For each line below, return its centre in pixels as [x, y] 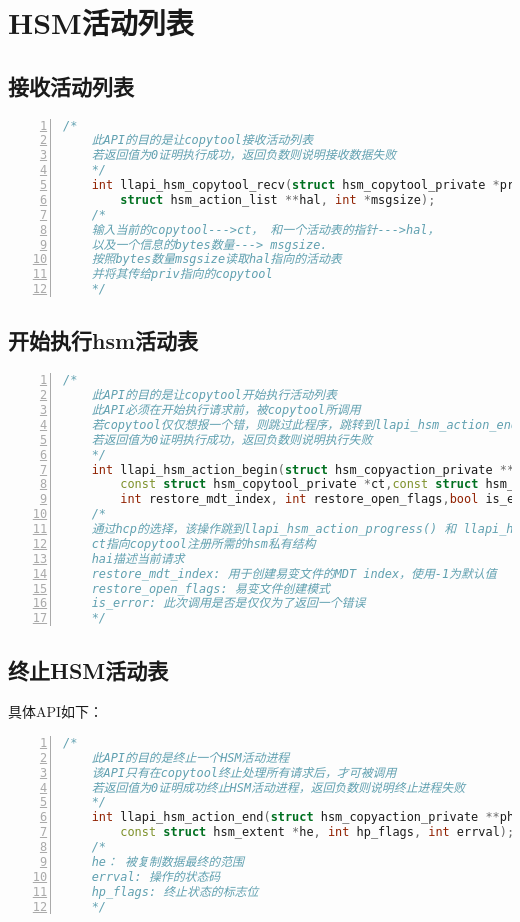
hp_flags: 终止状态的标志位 [175, 891]
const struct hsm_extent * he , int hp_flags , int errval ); [317, 832]
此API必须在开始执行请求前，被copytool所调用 [226, 410]
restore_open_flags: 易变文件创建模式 [210, 588]
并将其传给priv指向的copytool [182, 274]
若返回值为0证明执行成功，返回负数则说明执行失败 [232, 439]
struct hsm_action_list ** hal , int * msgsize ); [278, 199]
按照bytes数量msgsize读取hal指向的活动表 [216, 259]
